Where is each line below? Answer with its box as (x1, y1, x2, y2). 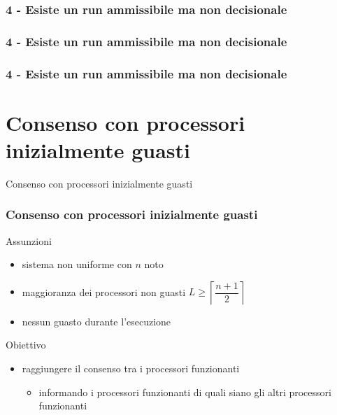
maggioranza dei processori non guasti (22, 284, 186, 299)
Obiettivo (6, 337, 46, 352)
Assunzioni (6, 233, 52, 248)
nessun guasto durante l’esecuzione (22, 314, 171, 328)
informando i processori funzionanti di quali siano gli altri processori (38, 384, 331, 399)
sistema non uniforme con (22, 257, 132, 272)
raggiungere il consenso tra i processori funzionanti (22, 361, 240, 376)
